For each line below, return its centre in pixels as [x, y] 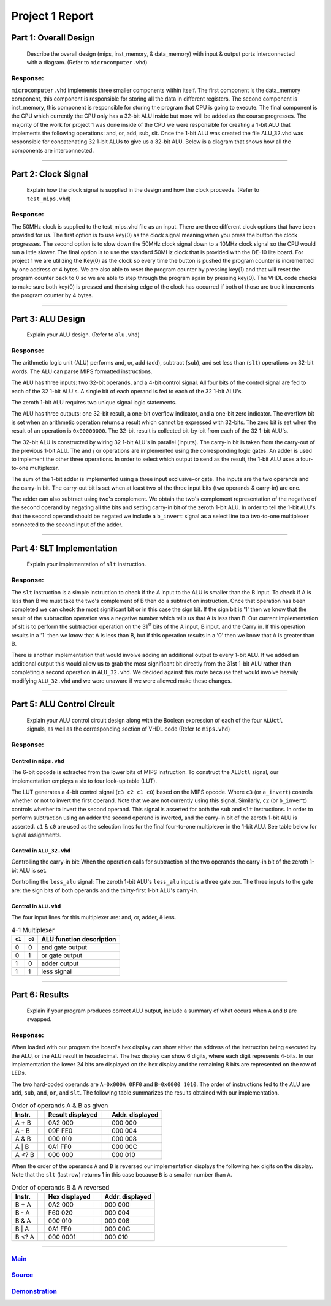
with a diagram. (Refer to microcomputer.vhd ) [87, 62]
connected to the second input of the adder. [67, 525]
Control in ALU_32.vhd [41, 851]
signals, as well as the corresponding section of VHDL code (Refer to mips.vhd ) [128, 729]
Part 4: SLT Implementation [64, 548]
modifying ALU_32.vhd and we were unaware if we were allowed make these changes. [122, 681]
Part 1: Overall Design [53, 38]
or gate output [62, 955]
